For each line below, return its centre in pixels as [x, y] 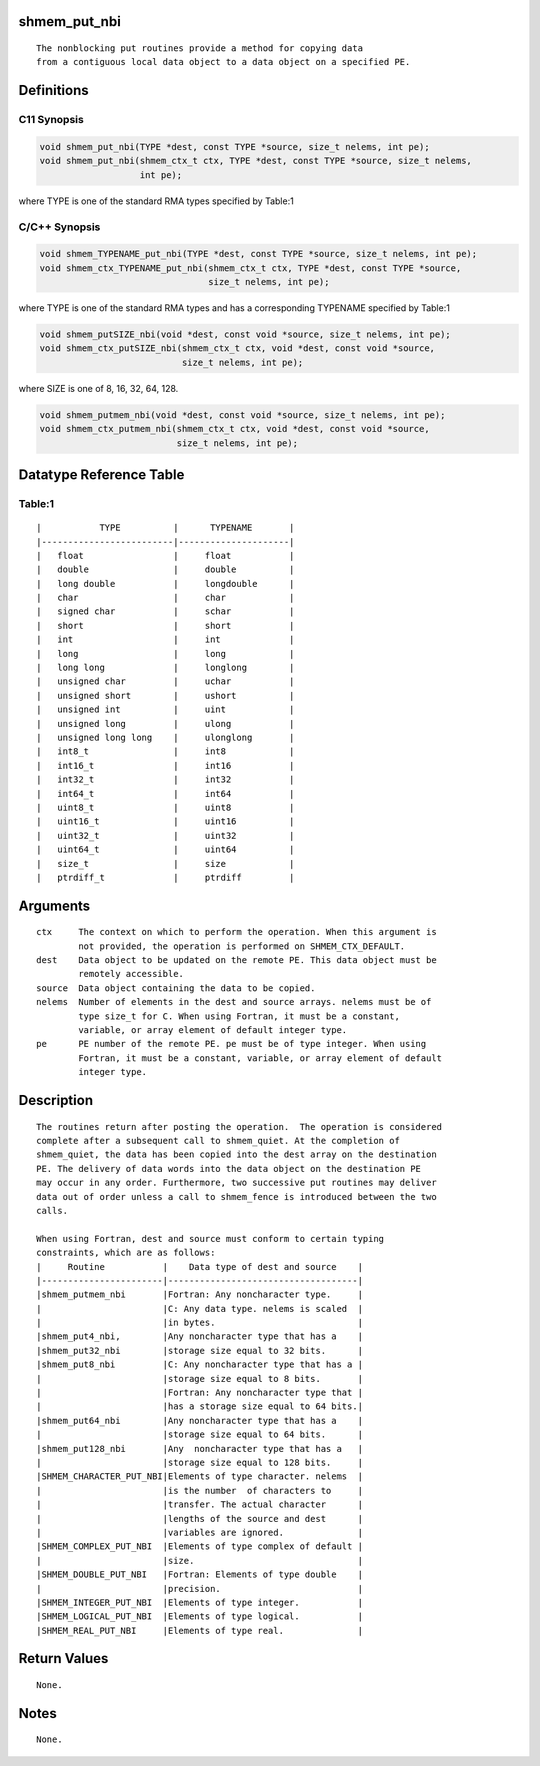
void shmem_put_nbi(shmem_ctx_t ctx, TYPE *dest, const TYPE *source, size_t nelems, [255, 161]
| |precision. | [200, 1588]
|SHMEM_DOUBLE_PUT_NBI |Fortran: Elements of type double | [200, 1574]
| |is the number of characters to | [200, 1490]
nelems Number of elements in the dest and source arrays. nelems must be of [234, 1002]
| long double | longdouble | [165, 583]
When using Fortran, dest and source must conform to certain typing [210, 1238]
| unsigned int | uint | [165, 709]
